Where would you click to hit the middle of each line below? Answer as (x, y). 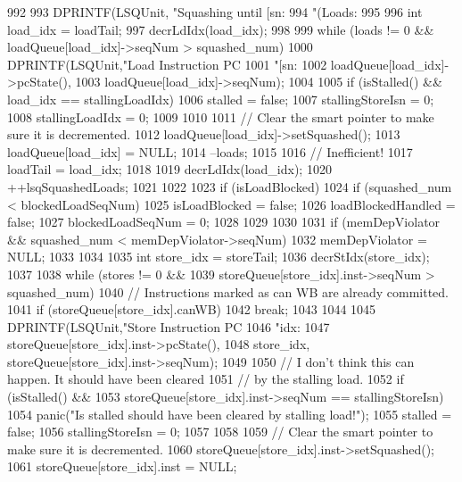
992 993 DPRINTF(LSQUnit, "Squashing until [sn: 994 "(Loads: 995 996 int (215, 12)
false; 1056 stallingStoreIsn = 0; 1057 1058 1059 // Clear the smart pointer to (220, 432)
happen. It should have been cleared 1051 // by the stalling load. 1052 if (206, 379)
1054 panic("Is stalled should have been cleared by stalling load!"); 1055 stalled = (230, 414)
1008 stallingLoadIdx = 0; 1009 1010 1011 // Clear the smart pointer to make (221, 116)
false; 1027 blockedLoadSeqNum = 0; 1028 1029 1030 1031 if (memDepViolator (224, 222)
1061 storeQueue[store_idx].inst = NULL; (122, 466)
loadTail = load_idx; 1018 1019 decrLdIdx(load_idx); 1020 (169, 169)
